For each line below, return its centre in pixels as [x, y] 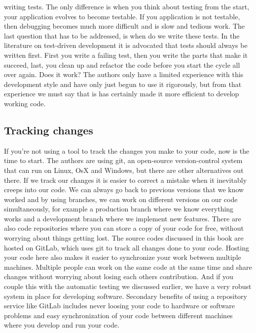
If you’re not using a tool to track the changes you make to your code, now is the [127, 150]
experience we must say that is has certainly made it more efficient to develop [122, 94]
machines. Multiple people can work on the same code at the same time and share [128, 267]
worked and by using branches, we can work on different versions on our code [121, 199]
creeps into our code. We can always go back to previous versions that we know [124, 189]
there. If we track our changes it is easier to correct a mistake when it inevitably [126, 180]
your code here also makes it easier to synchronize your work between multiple [123, 257]
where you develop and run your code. [62, 325]
